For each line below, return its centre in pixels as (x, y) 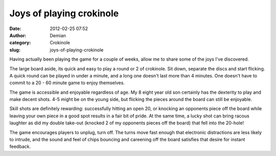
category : (20, 43)
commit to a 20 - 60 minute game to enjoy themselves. (67, 83)
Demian (58, 35)
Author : (18, 35)
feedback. (20, 147)
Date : (15, 29)
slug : (15, 50)
